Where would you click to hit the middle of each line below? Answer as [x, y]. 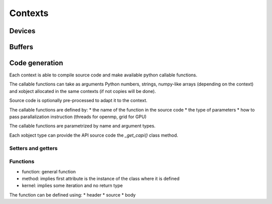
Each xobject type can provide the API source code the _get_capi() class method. [94, 135]
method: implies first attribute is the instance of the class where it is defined [101, 178]
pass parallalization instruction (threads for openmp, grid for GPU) [78, 117]
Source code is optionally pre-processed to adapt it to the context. [78, 100]
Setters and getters [33, 148]
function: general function [49, 171]
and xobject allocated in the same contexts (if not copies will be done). [83, 91]
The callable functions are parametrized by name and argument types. [82, 126]
